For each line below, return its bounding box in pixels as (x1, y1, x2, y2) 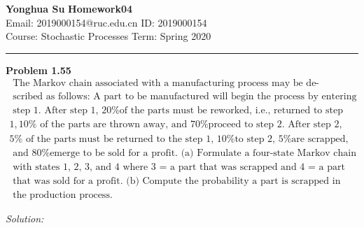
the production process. (13, 190, 113, 200)
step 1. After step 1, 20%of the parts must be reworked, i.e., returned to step (13, 106, 343, 116)
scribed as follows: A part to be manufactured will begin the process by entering (13, 92, 357, 102)
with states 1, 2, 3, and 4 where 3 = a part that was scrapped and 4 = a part (13, 162, 345, 172)
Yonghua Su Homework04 (6, 1, 132, 15)
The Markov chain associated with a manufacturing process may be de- (13, 78, 320, 89)
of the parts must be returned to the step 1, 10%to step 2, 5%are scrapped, (25, 134, 349, 144)
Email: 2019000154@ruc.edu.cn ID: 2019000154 (6, 15, 207, 29)
